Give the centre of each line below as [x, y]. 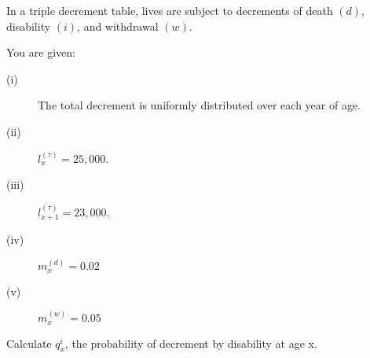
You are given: [41, 52]
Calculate [29, 343]
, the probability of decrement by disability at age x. [191, 343]
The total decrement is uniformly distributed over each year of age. [199, 105]
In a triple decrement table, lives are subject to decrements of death [170, 10]
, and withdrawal [118, 26]
